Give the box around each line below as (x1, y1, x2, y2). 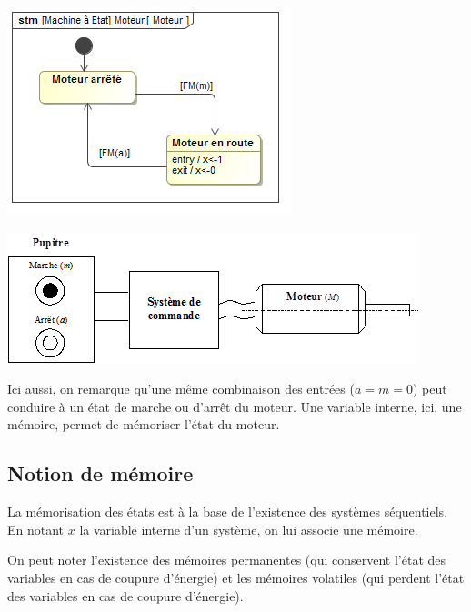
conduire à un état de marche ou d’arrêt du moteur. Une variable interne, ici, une (7, 396, 462, 416)
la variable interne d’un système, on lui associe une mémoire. (79, 519, 418, 538)
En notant (7, 519, 65, 538)
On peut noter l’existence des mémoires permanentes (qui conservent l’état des (7, 550, 446, 569)
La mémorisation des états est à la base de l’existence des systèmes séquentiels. (7, 502, 448, 521)
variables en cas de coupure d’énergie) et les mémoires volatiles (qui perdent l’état (7, 567, 465, 587)
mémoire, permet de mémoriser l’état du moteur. (7, 415, 280, 434)
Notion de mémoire (7, 459, 194, 487)
